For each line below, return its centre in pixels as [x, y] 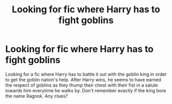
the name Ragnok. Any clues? [37, 96]
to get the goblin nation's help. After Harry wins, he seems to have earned [83, 79]
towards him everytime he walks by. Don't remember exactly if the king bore [86, 90]
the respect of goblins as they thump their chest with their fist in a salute [82, 85]
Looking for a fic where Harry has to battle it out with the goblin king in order [86, 74]
